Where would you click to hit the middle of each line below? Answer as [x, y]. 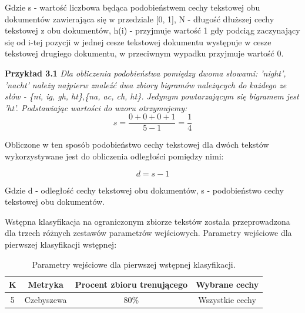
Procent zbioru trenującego [131, 284]
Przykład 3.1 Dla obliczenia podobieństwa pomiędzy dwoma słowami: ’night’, [145, 73]
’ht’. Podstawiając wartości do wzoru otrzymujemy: [96, 107]
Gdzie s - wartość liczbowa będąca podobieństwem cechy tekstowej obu [133, 7]
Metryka [46, 284]
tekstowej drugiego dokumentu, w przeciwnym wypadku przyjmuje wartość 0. [144, 53]
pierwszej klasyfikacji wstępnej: [61, 244]
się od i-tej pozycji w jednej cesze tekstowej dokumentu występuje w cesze [138, 41]
